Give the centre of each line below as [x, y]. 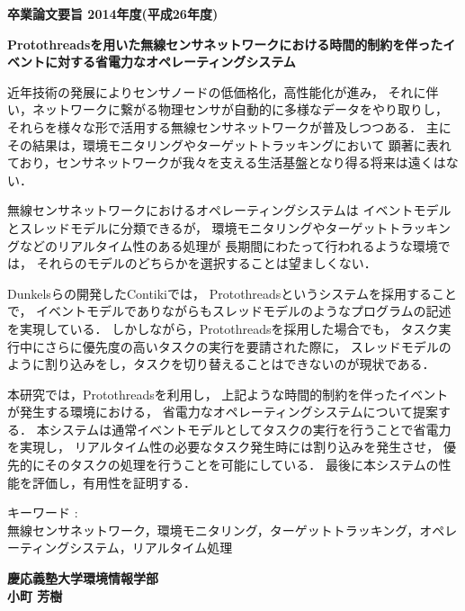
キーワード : [43, 512]
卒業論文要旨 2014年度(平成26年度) [113, 13]
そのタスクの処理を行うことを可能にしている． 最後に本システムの [241, 465]
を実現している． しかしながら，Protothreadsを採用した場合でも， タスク [223, 328]
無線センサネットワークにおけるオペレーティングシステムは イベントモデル [229, 210]
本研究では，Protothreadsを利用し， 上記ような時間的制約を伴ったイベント [228, 394]
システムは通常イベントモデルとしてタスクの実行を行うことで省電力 [250, 429]
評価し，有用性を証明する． [114, 482]
